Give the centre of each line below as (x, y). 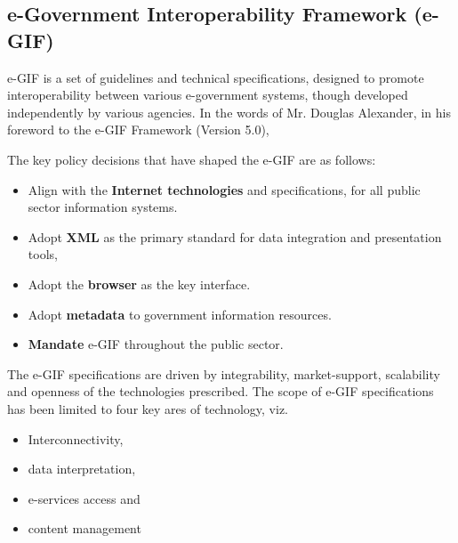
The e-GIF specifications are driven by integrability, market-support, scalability (224, 373)
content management (84, 528)
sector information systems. (103, 207)
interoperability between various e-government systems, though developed (208, 95)
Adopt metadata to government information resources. (180, 314)
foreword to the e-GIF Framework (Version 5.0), (138, 130)
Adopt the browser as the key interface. (139, 284)
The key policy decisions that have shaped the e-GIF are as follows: (192, 159)
